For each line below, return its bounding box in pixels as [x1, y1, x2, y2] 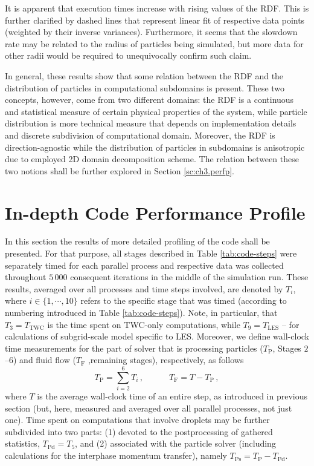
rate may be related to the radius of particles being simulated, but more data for [5, 37, 304, 50]
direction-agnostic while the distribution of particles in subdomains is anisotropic [5, 140, 305, 153]
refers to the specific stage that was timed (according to [80, 294, 287, 307]
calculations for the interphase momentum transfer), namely [5, 449, 227, 462]
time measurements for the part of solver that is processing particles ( [5, 341, 263, 354]
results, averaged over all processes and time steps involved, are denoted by [5, 282, 283, 295]
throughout [5, 271, 46, 283]
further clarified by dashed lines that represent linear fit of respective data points [5, 13, 305, 26]
